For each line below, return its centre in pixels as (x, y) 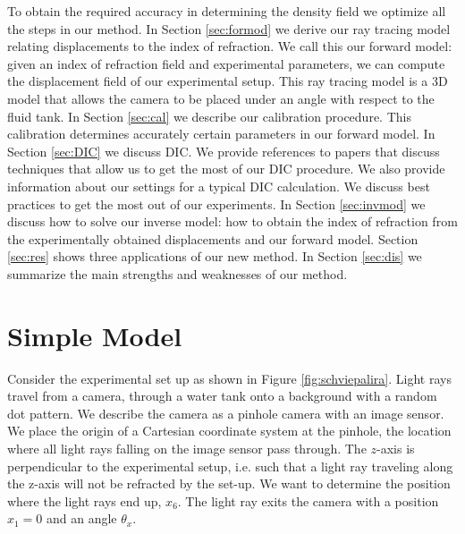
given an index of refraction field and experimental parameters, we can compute (226, 63)
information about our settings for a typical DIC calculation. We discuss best (219, 186)
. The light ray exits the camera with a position (308, 500)
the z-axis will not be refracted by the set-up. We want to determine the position (229, 483)
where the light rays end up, (85, 500)
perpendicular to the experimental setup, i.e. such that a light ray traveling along (230, 466)
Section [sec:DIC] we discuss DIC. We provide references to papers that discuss (224, 151)
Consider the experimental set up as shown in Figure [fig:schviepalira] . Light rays (229, 378)
